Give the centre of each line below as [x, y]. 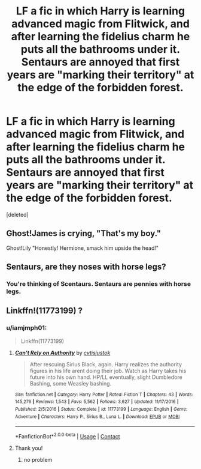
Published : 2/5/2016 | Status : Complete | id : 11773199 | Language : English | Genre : [101, 410]
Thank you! [29, 448]
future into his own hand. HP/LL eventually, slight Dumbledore [106, 377]
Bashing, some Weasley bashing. [71, 383]
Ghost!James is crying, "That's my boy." [84, 233]
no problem [38, 460]
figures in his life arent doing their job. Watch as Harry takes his [108, 371]
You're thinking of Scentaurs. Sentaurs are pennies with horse [99, 284]
